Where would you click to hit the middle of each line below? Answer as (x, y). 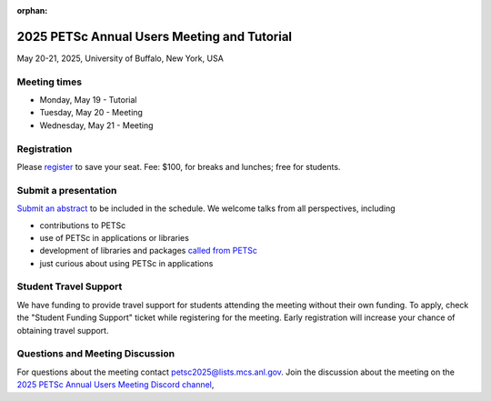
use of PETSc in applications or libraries (115, 237)
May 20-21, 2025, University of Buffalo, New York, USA (120, 58)
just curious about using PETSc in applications (126, 263)
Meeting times (49, 82)
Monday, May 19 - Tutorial (88, 100)
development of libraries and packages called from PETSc (149, 251)
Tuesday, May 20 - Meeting (91, 113)
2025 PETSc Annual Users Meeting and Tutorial (155, 36)
